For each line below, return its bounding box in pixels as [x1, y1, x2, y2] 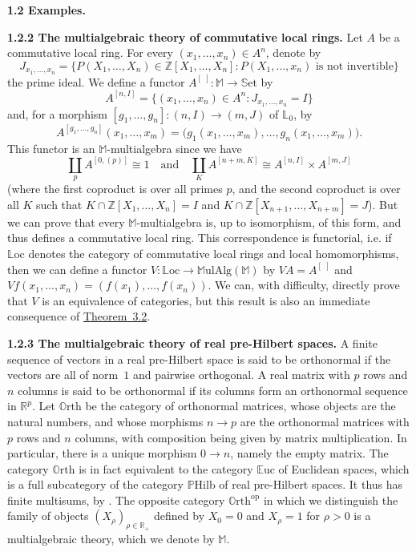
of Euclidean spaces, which [278, 460, 410, 477]
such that [36, 195, 83, 212]
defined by [154, 507, 205, 524]
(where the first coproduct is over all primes [7, 180, 223, 197]
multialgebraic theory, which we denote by [7, 530, 215, 546]
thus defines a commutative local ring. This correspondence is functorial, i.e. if [7, 229, 392, 246]
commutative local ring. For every [7, 44, 173, 61]
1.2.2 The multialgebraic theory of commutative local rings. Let [7, 28, 363, 45]
